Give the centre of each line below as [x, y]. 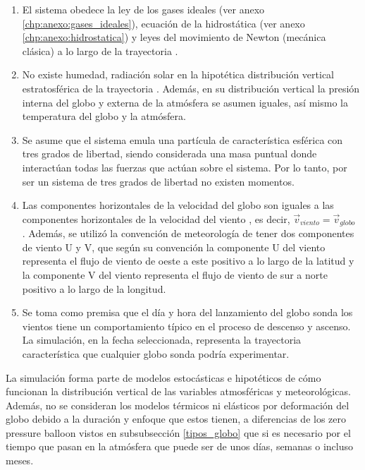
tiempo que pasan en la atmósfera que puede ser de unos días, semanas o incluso [179, 446]
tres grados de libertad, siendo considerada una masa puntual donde [169, 153]
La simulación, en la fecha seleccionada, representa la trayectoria [162, 340]
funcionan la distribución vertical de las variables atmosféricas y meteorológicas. [178, 391]
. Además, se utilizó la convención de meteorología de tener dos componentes [188, 233]
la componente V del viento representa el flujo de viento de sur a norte [175, 274]
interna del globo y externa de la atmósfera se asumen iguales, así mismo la [185, 102]
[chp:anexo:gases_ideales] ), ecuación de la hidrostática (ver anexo [163, 23]
